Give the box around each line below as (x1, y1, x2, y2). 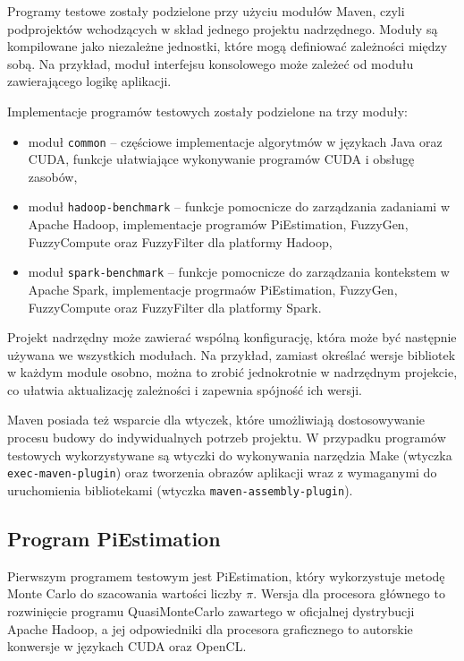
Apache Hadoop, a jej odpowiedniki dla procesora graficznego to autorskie (7, 619, 413, 638)
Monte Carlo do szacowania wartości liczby (7, 584, 242, 603)
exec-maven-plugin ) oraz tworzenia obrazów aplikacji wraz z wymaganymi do (7, 463, 437, 482)
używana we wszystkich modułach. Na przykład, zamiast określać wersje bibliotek (7, 345, 456, 364)
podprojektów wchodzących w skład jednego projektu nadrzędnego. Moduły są (7, 19, 438, 38)
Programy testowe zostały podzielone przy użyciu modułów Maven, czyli (7, 2, 405, 20)
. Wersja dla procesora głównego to (253, 584, 445, 603)
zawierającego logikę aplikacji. (7, 72, 172, 90)
